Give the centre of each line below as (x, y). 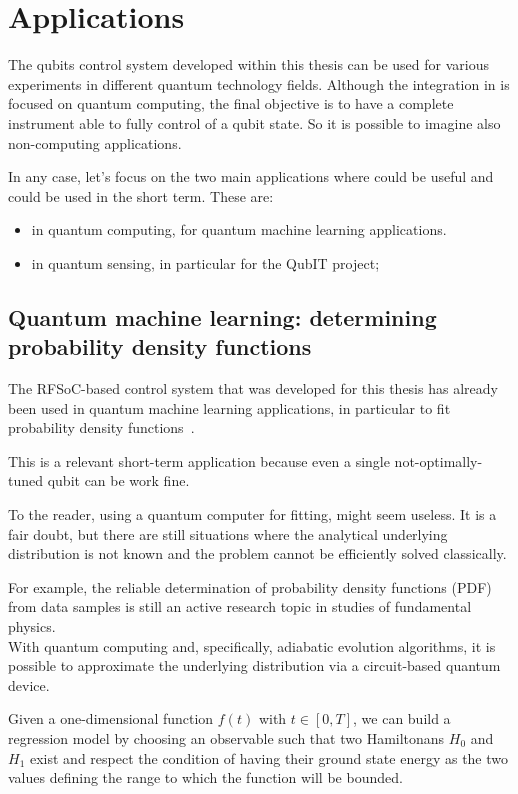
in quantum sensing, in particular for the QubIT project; (205, 262)
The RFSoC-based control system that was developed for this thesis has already (253, 388)
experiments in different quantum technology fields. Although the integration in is (259, 83)
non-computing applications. (95, 142)
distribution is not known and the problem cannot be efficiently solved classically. (257, 553)
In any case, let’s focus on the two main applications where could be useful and (251, 176)
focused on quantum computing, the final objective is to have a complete (231, 103)
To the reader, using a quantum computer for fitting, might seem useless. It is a (252, 514)
